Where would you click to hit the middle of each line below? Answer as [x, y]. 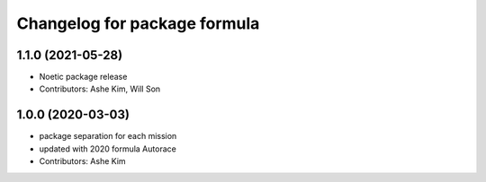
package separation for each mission [108, 136]
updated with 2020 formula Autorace [108, 149]
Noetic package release [83, 77]
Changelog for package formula [138, 23]
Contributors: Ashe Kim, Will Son [100, 89]
